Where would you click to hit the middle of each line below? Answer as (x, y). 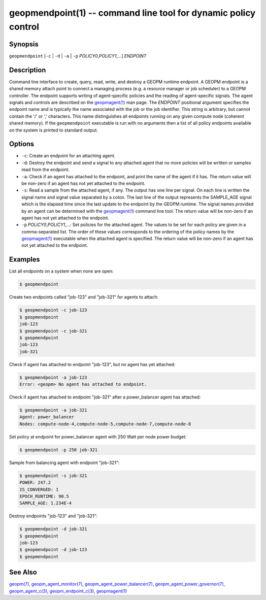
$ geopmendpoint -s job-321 (53, 476)
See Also (23, 572)
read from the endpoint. (46, 169)
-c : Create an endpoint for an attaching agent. (68, 156)
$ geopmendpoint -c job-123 (53, 310)
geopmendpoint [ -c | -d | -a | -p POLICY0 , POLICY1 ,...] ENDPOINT (78, 56)
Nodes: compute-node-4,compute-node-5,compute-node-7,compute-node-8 (105, 424)
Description (28, 70)
